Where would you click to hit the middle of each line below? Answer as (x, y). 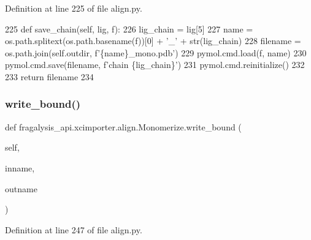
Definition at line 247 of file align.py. (74, 229)
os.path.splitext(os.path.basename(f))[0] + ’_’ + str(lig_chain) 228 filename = (153, 41)
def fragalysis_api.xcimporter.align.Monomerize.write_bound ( (123, 126)
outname (21, 188)
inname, (20, 167)
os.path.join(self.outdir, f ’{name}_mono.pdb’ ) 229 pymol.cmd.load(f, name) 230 (156, 52)
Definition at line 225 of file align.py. (74, 8)
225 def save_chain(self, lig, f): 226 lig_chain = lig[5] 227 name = (129, 28)
